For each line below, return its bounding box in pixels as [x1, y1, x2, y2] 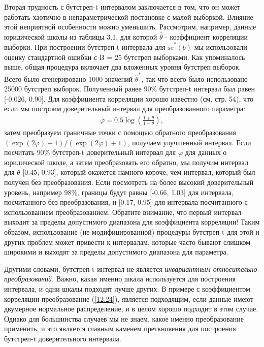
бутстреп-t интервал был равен [159, 83, 255, 94]
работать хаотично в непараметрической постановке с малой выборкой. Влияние [4, 11, 253, 22]
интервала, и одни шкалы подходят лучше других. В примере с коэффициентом [4, 283, 250, 294]
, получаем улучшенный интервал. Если [127, 137, 251, 147]
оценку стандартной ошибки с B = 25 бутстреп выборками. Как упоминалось [4, 51, 245, 62]
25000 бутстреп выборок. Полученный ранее [4, 83, 142, 94]
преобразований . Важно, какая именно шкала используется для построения [4, 273, 236, 284]
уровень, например [4, 186, 62, 197]
